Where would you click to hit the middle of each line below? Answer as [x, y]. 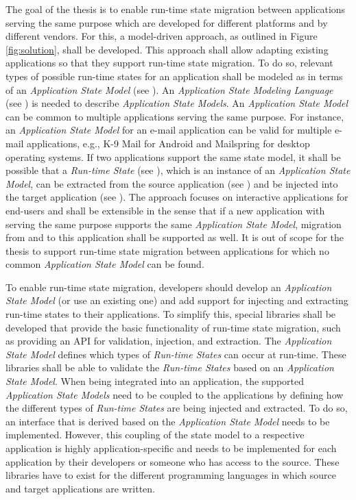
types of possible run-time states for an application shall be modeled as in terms [174, 76]
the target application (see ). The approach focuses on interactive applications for [177, 197]
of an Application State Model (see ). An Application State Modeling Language [169, 89]
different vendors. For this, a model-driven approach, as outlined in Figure [162, 36]
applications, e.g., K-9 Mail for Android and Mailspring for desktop [168, 143]
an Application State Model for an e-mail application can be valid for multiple [169, 130]
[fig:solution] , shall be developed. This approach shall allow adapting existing [167, 49]
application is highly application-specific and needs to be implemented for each [171, 448]
